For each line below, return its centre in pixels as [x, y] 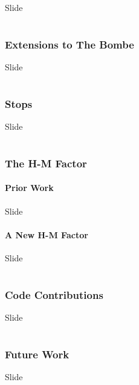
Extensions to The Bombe [69, 44]
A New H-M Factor [47, 234]
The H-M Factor [46, 163]
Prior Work [29, 188]
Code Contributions [54, 294]
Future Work [37, 354]
